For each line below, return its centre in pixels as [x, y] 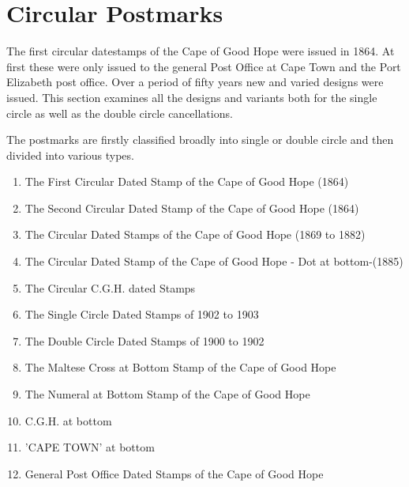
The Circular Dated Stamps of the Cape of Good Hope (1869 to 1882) [195, 234]
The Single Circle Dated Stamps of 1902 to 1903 [142, 314]
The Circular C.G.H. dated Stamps [110, 287]
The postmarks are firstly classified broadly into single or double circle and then [200, 140]
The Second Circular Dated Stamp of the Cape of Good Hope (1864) [192, 208]
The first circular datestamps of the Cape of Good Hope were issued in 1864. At [201, 51]
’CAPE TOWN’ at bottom [90, 447]
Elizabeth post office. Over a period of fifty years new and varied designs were [195, 82]
